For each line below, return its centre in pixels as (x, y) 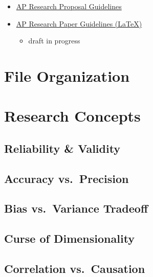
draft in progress (54, 41)
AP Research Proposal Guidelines (69, 6)
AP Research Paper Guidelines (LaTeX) (79, 23)
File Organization (67, 75)
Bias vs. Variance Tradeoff (76, 208)
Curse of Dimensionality (70, 238)
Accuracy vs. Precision (67, 178)
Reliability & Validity (62, 148)
